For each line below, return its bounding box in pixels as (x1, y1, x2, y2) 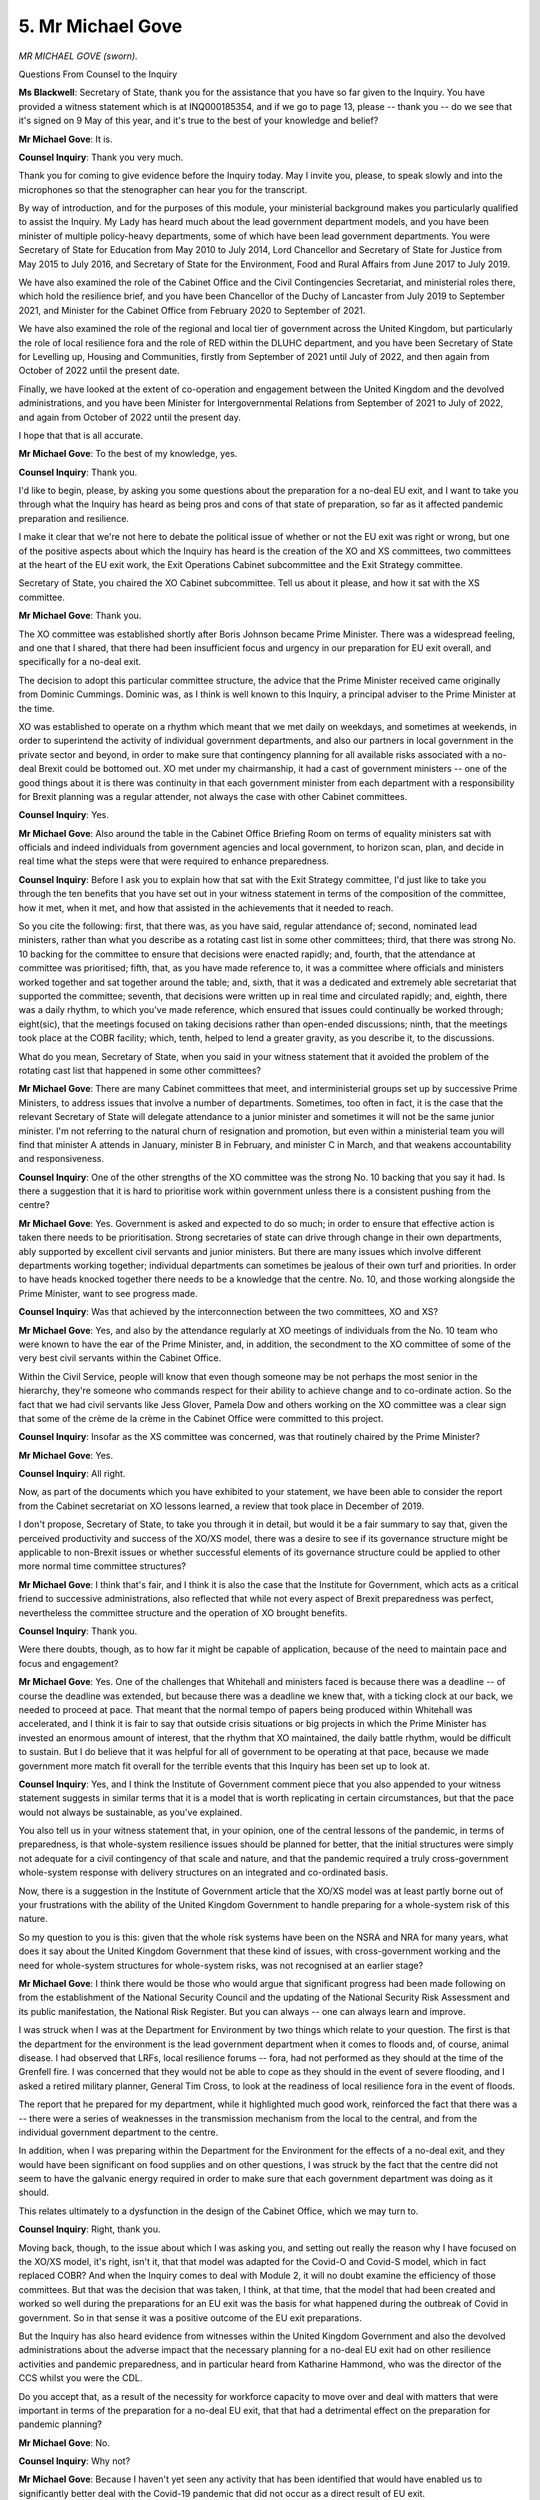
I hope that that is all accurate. (18, 429, 144, 441)
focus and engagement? (18, 1657, 119, 1669)
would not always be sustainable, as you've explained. (18, 1806, 243, 1818)
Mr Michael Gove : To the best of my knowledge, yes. (18, 448, 238, 460)
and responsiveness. (18, 1153, 105, 1165)
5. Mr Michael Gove (18, 15, 183, 37)
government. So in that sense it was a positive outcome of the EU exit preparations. (18, 2311, 362, 2324)
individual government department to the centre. (18, 2126, 219, 2138)
